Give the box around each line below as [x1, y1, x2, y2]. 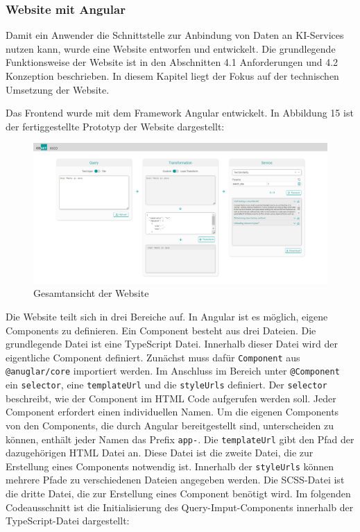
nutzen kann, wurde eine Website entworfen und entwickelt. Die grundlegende [6, 41, 336, 55]
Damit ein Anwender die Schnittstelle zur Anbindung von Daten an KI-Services [6, 28, 344, 42]
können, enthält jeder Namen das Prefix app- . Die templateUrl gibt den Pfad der [6, 431, 354, 446]
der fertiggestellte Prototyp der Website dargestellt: [6, 119, 225, 133]
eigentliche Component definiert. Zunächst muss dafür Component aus [6, 350, 300, 364]
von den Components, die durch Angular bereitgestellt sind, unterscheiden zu [6, 418, 334, 432]
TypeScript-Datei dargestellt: [6, 513, 130, 528]
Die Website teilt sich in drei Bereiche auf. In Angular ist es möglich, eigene [6, 309, 328, 324]
